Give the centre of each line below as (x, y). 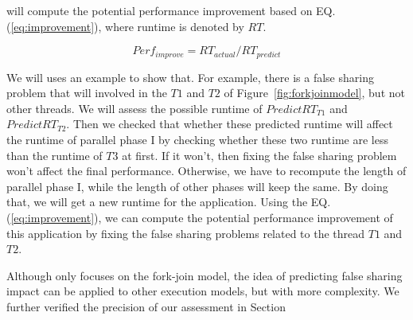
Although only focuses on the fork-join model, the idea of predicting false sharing (205, 275)
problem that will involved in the (87, 93)
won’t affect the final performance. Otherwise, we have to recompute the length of (206, 171)
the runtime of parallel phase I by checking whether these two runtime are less (197, 140)
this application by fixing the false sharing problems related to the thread (186, 233)
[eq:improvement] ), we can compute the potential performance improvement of (202, 217)
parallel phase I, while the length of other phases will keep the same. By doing (197, 186)
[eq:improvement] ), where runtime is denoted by (127, 26)
